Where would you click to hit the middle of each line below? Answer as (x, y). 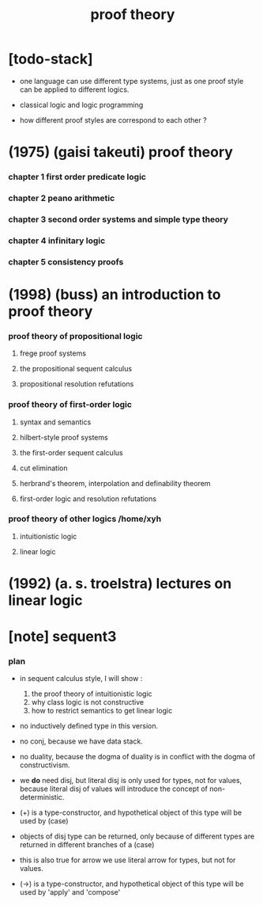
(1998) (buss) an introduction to (115, 294)
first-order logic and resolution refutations (88, 498)
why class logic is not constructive (88, 702)
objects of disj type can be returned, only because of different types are (137, 836)
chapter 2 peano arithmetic (62, 198)
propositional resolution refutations (77, 384)
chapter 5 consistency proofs (66, 261)
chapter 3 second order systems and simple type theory (118, 219)
